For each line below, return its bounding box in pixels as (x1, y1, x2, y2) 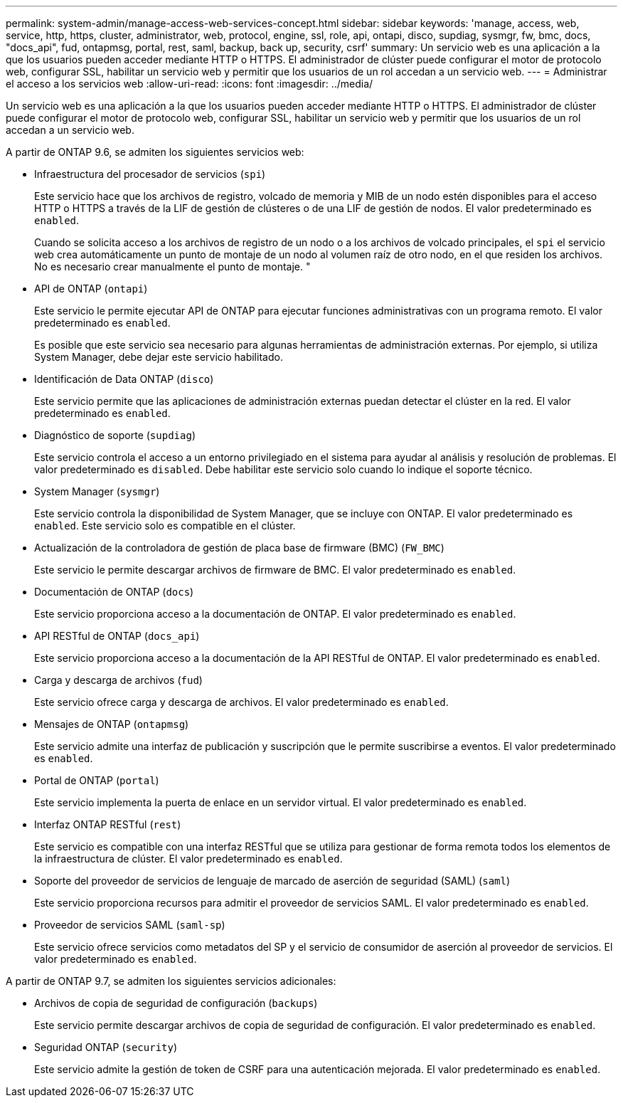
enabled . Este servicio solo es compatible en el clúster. (34, 519, 296, 532)
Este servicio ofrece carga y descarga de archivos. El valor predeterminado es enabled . (34, 696, 449, 708)
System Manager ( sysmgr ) (34, 485, 160, 497)
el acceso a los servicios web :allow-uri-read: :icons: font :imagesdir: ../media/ (6, 78, 373, 90)
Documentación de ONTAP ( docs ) (34, 586, 194, 598)
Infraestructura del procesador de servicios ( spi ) (34, 168, 266, 180)
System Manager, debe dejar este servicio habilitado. (34, 351, 283, 363)
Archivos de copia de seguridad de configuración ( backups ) (34, 997, 318, 1009)
